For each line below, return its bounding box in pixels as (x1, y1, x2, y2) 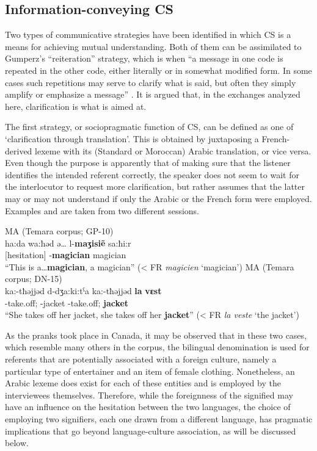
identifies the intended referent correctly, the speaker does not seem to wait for (5, 168, 299, 181)
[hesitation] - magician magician (5, 248, 126, 261)
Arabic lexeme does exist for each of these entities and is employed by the (5, 377, 281, 389)
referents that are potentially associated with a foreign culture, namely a (5, 353, 277, 366)
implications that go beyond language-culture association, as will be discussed (5, 424, 296, 437)
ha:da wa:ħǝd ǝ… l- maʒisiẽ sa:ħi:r (5, 236, 131, 249)
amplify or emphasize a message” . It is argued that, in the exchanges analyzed (5, 88, 301, 101)
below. (5, 436, 29, 449)
